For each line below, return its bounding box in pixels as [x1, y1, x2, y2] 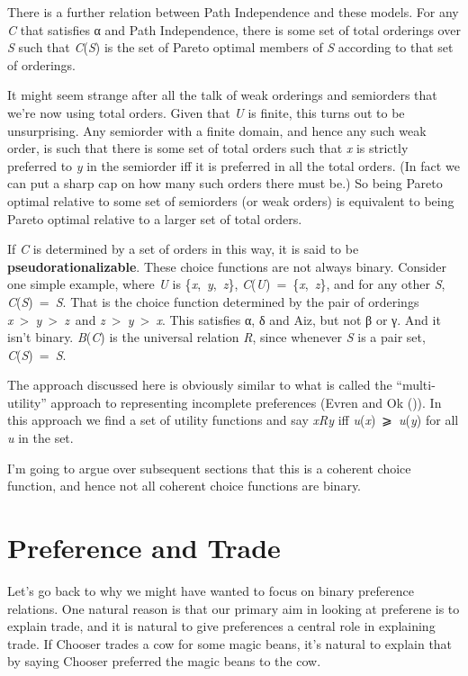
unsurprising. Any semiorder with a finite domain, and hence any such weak [7, 121, 427, 140]
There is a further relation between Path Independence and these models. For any [7, 3, 459, 21]
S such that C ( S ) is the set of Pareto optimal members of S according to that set [7, 38, 454, 57]
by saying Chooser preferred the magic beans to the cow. [7, 652, 321, 671]
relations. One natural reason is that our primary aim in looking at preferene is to [7, 599, 460, 617]
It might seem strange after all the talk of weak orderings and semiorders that [7, 86, 437, 104]
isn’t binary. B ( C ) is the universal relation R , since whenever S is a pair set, [7, 328, 426, 347]
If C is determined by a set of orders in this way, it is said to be [7, 239, 359, 258]
